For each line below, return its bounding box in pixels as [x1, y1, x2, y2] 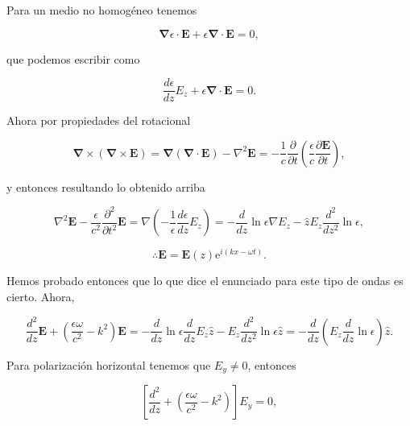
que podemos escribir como [6, 50, 140, 67]
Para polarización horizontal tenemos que [6, 356, 211, 373]
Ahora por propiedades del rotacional [6, 112, 191, 129]
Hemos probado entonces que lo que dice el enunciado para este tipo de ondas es [6, 272, 404, 289]
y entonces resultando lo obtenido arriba [6, 178, 205, 195]
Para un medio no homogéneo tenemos [6, 2, 197, 18]
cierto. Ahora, [6, 288, 75, 305]
